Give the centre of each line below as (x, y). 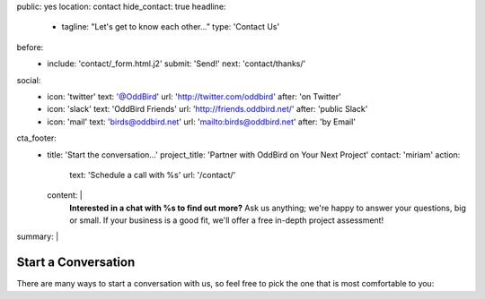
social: (29, 80)
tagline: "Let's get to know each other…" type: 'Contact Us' (171, 27)
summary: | (38, 236)
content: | (65, 195)
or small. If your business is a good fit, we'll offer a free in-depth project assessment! (227, 220)
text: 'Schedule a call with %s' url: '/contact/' (153, 175)
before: (30, 47)
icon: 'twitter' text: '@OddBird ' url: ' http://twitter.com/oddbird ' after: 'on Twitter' (194, 96)
